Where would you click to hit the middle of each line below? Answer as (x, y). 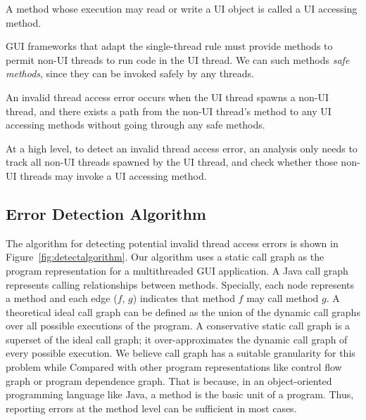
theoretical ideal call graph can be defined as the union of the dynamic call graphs (183, 311)
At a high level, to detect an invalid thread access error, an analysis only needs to (182, 148)
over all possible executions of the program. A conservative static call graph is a (178, 326)
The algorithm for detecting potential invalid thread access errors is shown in (172, 243)
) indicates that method (184, 298)
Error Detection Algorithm (106, 213)
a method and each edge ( (62, 298)
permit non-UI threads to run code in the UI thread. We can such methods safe (178, 59)
